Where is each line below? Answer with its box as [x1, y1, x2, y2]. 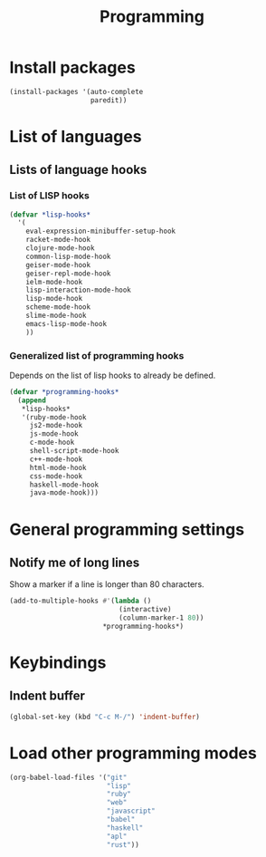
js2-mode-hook [29, 421, 83, 430]
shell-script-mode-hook [29, 447, 119, 456]
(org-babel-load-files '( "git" [9, 773, 128, 782]
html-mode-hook [29, 463, 88, 472]
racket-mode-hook [25, 236, 91, 245]
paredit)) [90, 95, 128, 105]
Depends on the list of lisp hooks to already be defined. [9, 370, 216, 380]
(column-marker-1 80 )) [119, 613, 204, 622]
